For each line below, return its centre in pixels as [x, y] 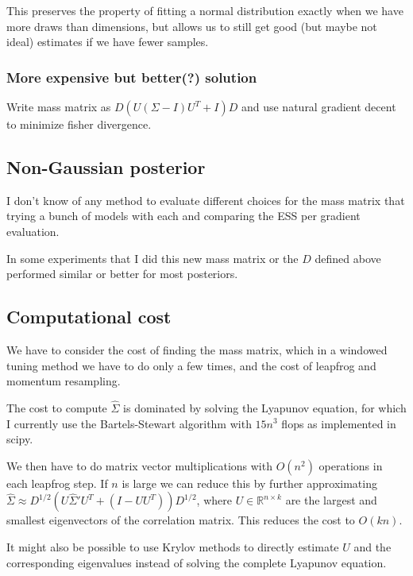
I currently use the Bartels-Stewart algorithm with [129, 423]
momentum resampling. [64, 381]
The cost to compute [57, 407]
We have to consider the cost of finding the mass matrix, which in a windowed [197, 349]
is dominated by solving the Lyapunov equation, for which [265, 407]
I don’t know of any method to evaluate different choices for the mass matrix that [206, 200]
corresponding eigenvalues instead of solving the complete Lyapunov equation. [197, 562]
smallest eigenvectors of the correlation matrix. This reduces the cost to [181, 520]
